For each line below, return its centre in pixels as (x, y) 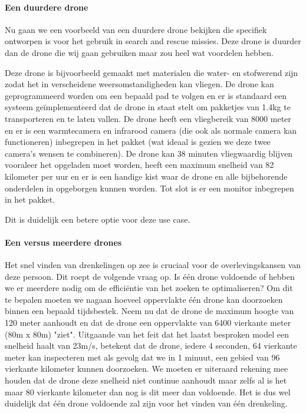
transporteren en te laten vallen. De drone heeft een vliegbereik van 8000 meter (148, 118)
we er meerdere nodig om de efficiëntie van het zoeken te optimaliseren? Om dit (149, 288)
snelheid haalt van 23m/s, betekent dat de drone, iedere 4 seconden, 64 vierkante (151, 346)
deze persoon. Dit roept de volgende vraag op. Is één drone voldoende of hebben (150, 276)
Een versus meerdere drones (63, 242)
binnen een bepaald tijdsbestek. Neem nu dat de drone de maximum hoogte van (149, 311)
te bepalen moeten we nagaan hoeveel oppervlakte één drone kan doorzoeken (144, 299)
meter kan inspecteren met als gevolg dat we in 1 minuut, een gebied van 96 (142, 357)
